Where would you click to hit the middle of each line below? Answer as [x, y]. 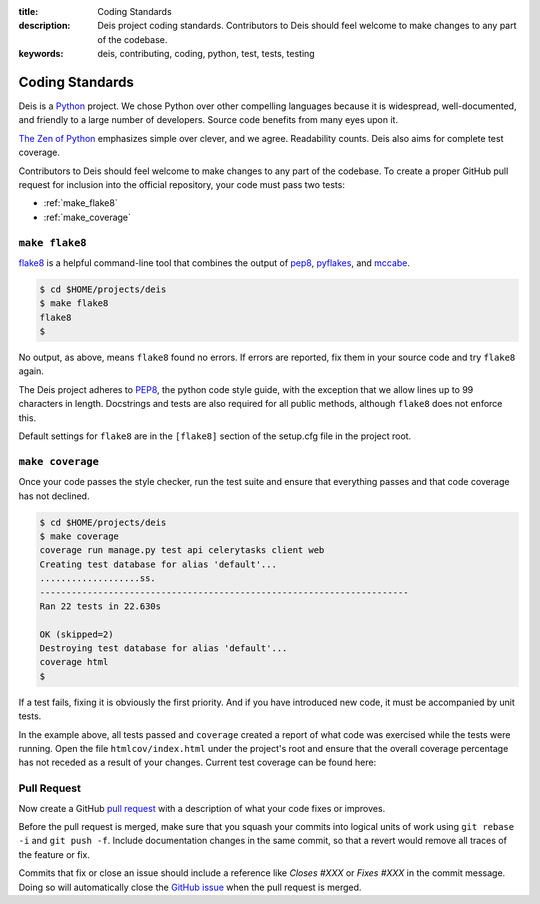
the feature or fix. [54, 854]
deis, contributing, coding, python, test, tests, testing [206, 54]
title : [28, 11]
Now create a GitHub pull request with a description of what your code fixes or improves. [202, 808]
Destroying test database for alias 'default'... [163, 648]
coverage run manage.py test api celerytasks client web [182, 550]
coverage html [74, 662]
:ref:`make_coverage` [87, 217]
